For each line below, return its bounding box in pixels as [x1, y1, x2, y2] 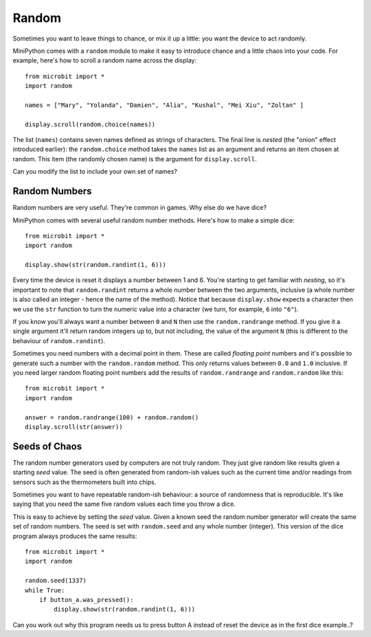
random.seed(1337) [25, 577, 87, 585]
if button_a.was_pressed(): [38, 596, 134, 603]
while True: [25, 586, 65, 594]
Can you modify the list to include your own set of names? [12, 167, 178, 176]
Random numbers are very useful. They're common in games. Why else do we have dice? [12, 203, 267, 212]
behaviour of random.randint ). [12, 336, 106, 345]
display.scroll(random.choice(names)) [25, 120, 156, 128]
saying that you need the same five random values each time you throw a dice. [12, 500, 236, 508]
